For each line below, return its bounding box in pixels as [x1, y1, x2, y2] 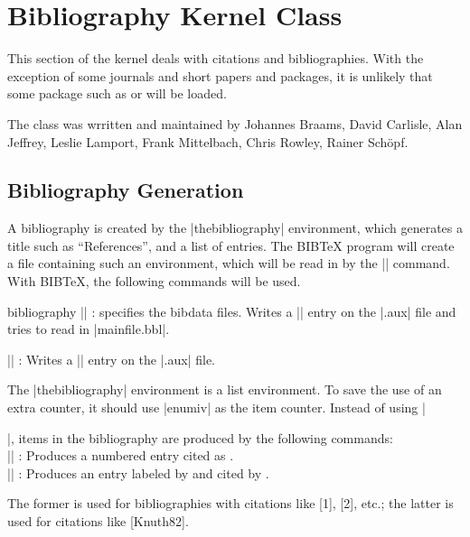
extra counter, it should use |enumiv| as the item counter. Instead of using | [7, 398, 426, 417]
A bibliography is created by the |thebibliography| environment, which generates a [7, 218, 463, 237]
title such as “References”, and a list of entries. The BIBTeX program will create [7, 236, 455, 255]
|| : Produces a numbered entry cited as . [7, 446, 234, 465]
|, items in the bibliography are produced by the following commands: [7, 428, 393, 447]
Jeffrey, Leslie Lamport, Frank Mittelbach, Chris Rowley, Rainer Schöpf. [7, 132, 409, 151]
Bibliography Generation [7, 176, 244, 204]
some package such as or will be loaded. [7, 84, 227, 103]
